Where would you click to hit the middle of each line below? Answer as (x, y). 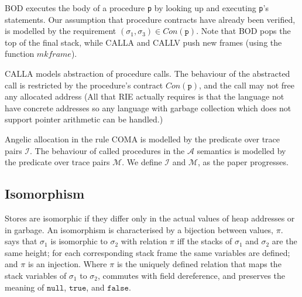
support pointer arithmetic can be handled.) (84, 119)
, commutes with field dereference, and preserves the (192, 275)
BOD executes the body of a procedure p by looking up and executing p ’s (137, 8)
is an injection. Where (67, 264)
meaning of (25, 287)
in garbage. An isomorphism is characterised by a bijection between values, (139, 229)
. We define (142, 162)
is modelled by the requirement (61, 31)
